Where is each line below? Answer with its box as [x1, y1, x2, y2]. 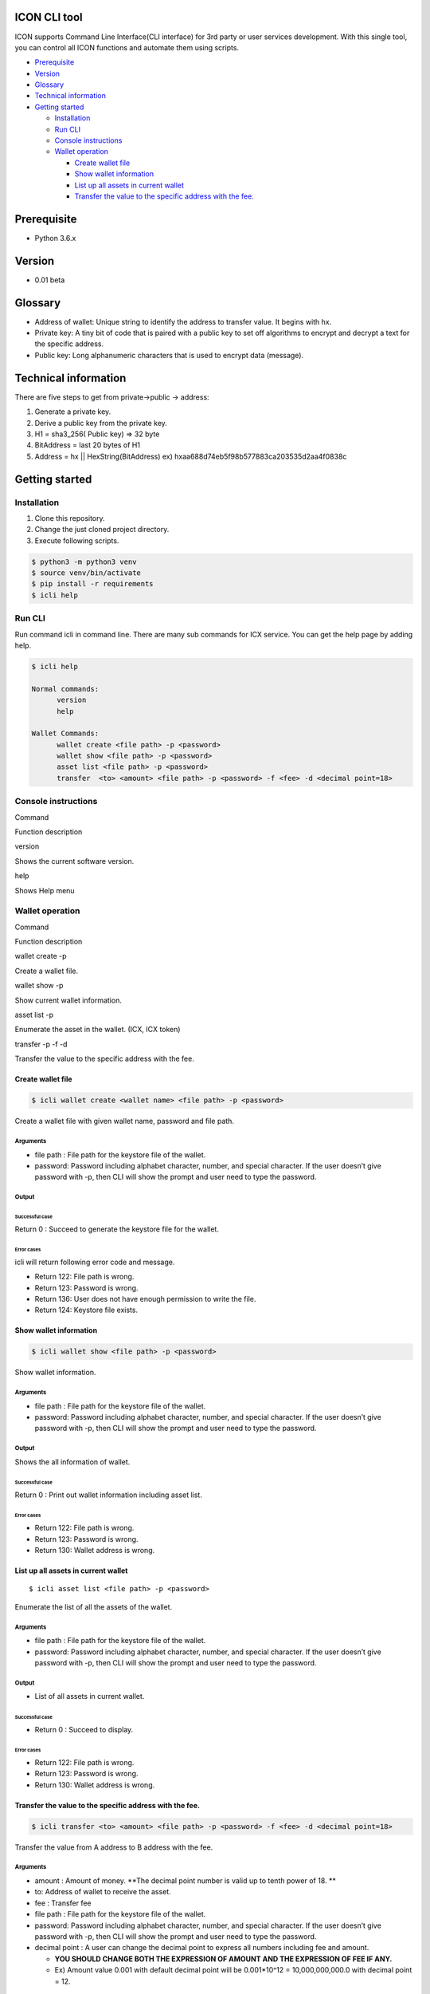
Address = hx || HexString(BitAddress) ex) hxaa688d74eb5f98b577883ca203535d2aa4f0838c [34, 451, 347, 461]
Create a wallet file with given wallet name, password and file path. [14, 1117, 235, 1126]
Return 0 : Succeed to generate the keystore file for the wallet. [14, 1224, 219, 1234]
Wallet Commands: [31, 729, 100, 738]
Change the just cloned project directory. [34, 525, 170, 534]
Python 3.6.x [34, 233, 76, 242]
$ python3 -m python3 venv [31, 557, 137, 566]
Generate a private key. [34, 407, 111, 416]
